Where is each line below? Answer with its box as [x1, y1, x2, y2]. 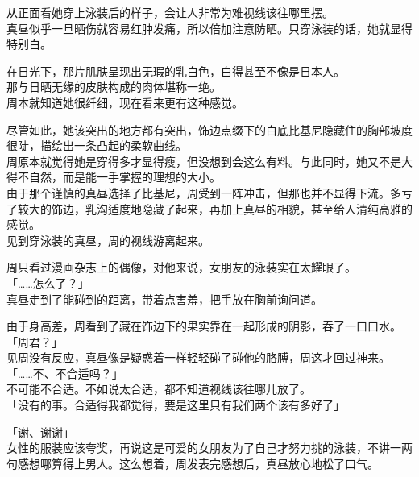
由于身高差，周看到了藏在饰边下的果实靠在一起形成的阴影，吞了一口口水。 [6, 317, 401, 334]
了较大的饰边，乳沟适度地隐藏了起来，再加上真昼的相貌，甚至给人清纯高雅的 [6, 200, 413, 217]
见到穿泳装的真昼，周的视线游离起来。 [6, 231, 209, 248]
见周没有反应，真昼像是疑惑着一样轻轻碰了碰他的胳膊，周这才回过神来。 [6, 349, 390, 366]
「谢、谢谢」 [6, 423, 74, 440]
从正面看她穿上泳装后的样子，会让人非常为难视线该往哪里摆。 [6, 4, 334, 20]
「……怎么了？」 [6, 274, 89, 291]
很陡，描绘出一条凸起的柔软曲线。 [6, 137, 187, 154]
